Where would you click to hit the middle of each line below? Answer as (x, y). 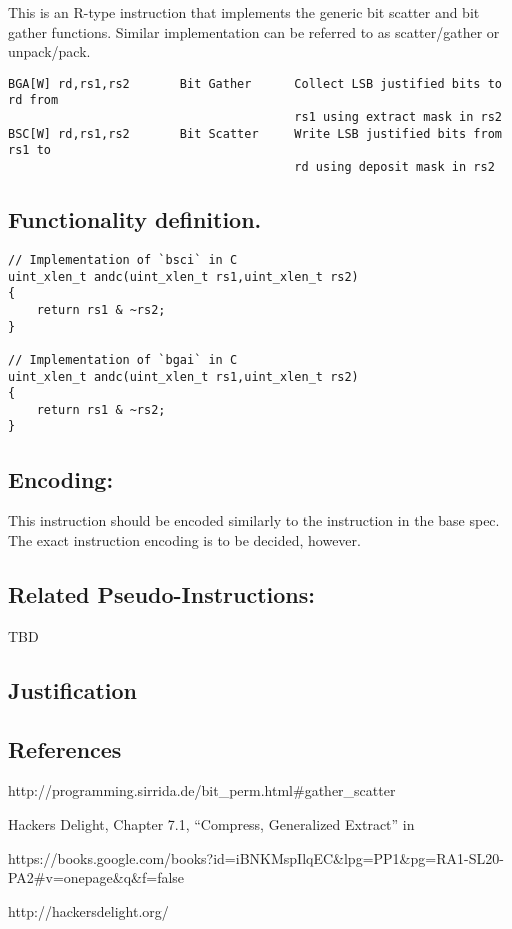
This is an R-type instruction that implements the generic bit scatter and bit (244, 12)
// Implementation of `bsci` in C (123, 259)
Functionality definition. (135, 219)
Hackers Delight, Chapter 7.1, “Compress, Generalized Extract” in (211, 823)
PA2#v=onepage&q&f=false (96, 877)
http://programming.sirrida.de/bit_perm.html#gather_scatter (202, 790)
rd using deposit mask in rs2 (394, 167)
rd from (33, 100)
